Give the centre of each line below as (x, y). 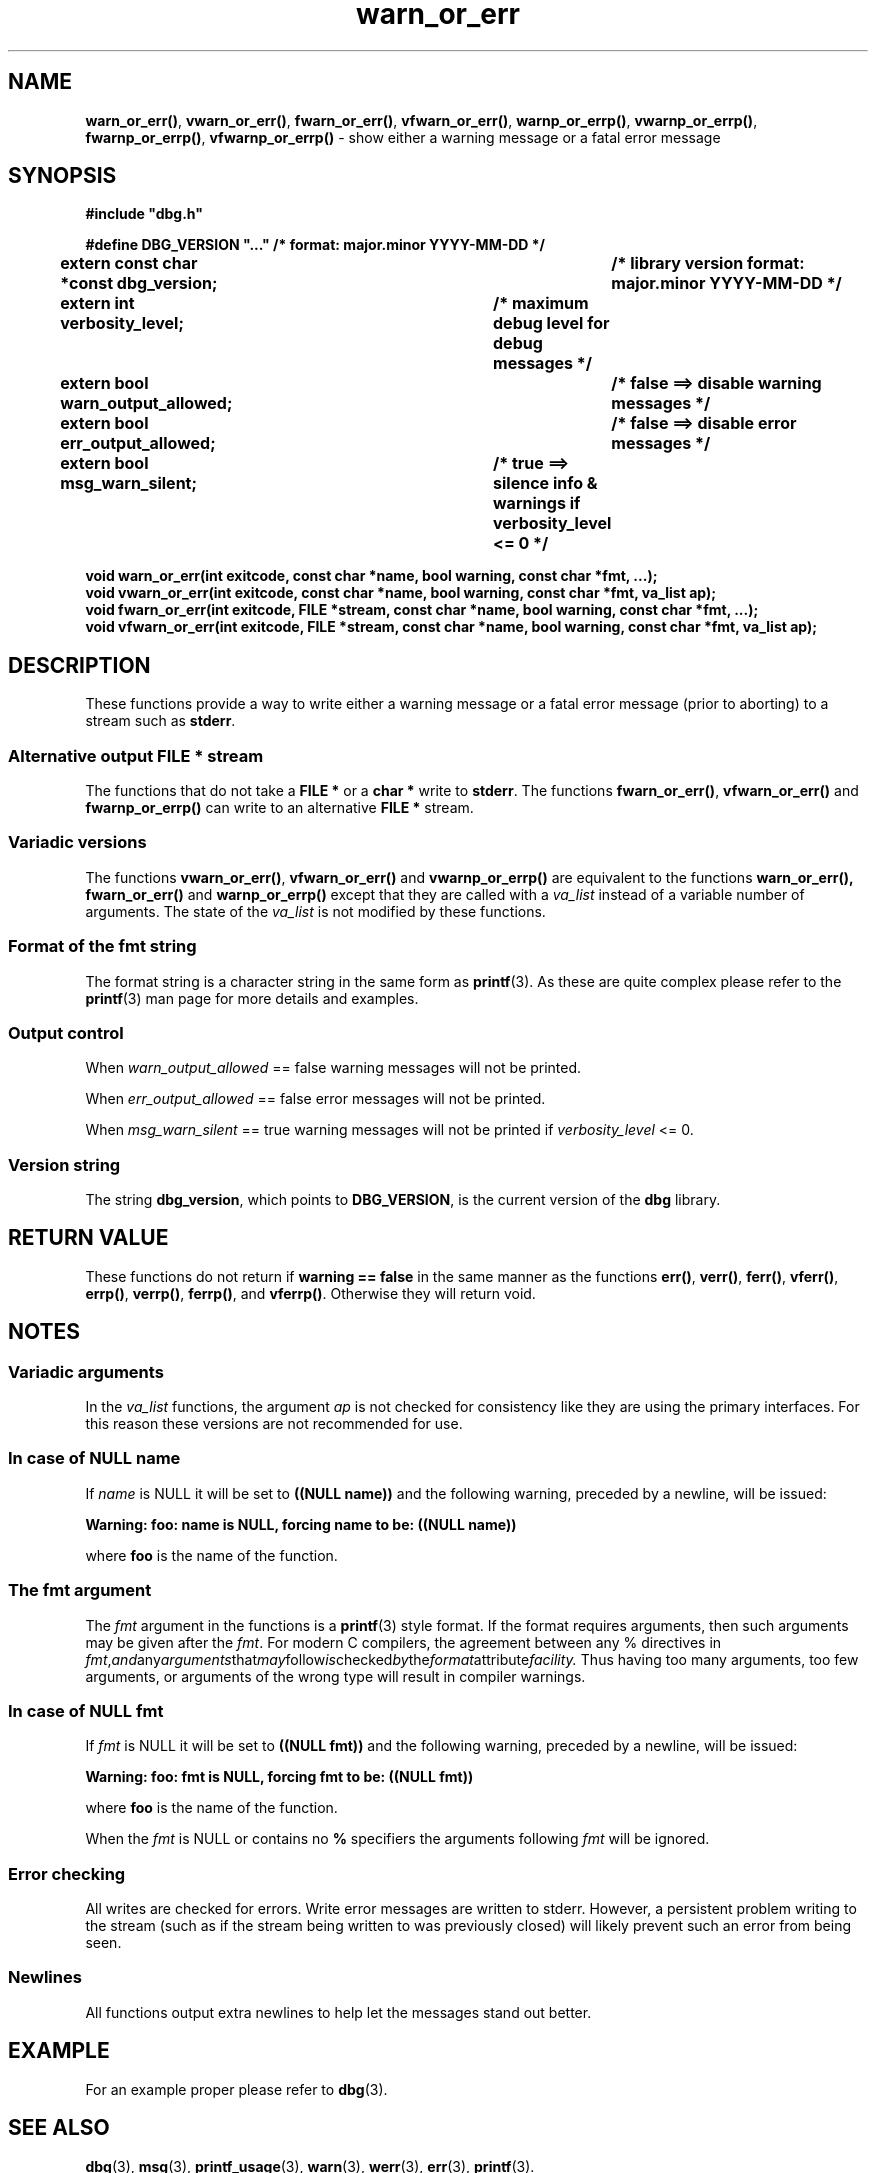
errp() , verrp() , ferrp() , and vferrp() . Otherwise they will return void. (310, 1293)
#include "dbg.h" (144, 214)
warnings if (537, 503)
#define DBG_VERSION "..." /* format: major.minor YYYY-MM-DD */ (315, 245)
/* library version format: (708, 263)
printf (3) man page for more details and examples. (252, 998)
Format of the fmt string (102, 946)
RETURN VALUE (88, 1238)
